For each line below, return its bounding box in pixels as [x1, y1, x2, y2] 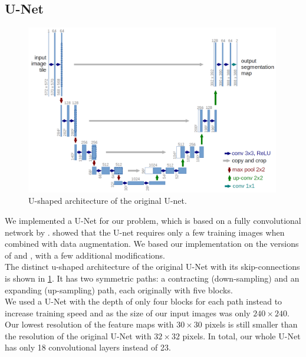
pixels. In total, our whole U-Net [182, 329, 301, 342]
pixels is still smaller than [205, 318, 298, 330]
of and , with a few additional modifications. [5, 249, 165, 261]
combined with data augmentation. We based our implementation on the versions [5, 237, 299, 250]
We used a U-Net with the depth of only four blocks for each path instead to [5, 295, 282, 308]
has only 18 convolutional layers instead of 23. [5, 341, 171, 353]
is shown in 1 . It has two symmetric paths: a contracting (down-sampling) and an [5, 272, 300, 284]
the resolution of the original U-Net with [5, 329, 152, 342]
